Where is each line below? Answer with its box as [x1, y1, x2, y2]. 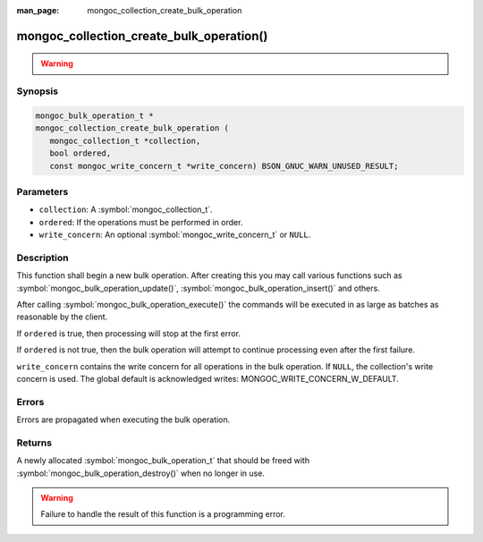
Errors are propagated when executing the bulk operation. [16, 414, 231, 425]
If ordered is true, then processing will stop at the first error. [16, 327, 241, 339]
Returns [16, 436, 53, 449]
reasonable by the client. [16, 311, 108, 322]
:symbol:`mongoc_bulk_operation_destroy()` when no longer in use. [16, 468, 266, 478]
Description [16, 251, 69, 264]
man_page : [16, 5, 60, 15]
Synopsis [16, 85, 58, 97]
